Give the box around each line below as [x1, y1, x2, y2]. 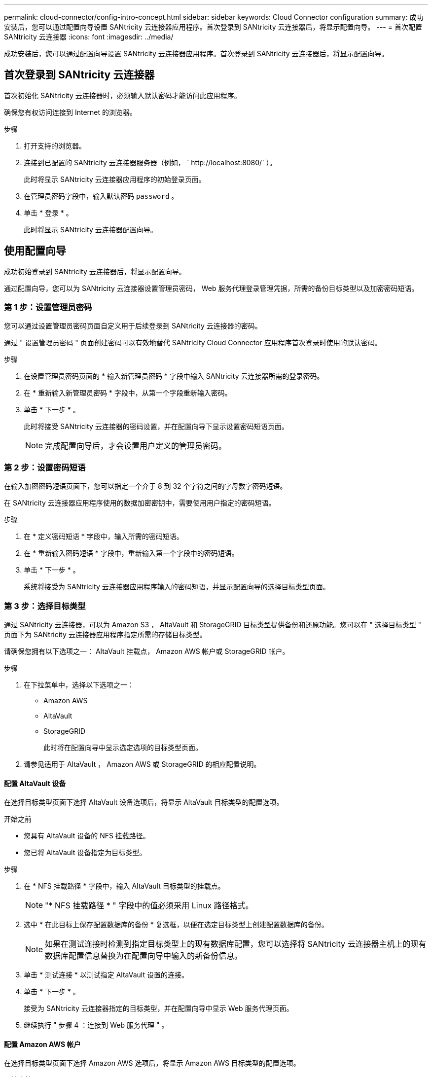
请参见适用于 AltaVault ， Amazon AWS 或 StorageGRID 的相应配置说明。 [24, 759, 261, 768]
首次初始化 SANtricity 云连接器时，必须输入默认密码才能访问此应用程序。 [4, 91, 241, 100]
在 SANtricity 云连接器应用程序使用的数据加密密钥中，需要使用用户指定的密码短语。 [4, 499, 276, 507]
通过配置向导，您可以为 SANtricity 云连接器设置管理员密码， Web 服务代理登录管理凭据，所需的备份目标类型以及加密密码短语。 [4, 284, 419, 292]
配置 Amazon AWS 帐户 [4, 1040, 81, 1048]
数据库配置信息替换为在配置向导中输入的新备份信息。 [45, 951, 243, 961]
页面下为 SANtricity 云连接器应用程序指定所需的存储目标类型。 [4, 630, 207, 639]
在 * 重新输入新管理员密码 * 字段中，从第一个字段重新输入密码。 [24, 389, 232, 397]
